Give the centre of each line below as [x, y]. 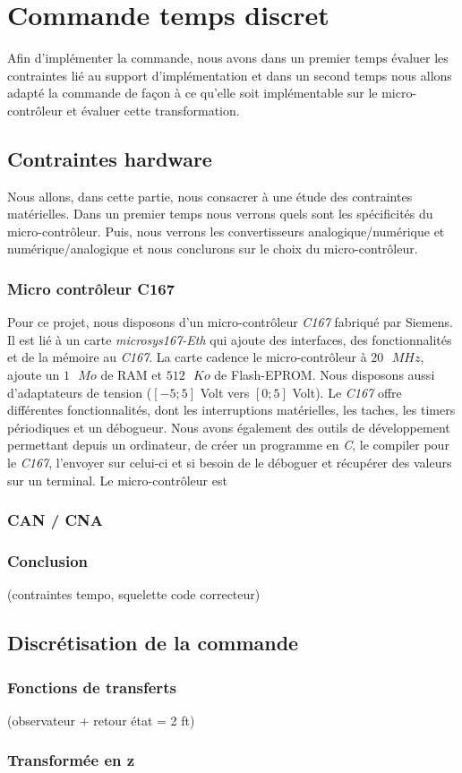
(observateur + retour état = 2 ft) [101, 720]
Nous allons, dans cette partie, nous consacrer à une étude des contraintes [210, 196]
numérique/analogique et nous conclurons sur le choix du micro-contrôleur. [213, 249]
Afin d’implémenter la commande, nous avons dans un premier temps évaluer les [228, 58]
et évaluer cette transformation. [153, 110]
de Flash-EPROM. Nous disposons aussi [325, 375]
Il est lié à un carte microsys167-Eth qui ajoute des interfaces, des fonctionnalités [230, 339]
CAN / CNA [56, 520]
